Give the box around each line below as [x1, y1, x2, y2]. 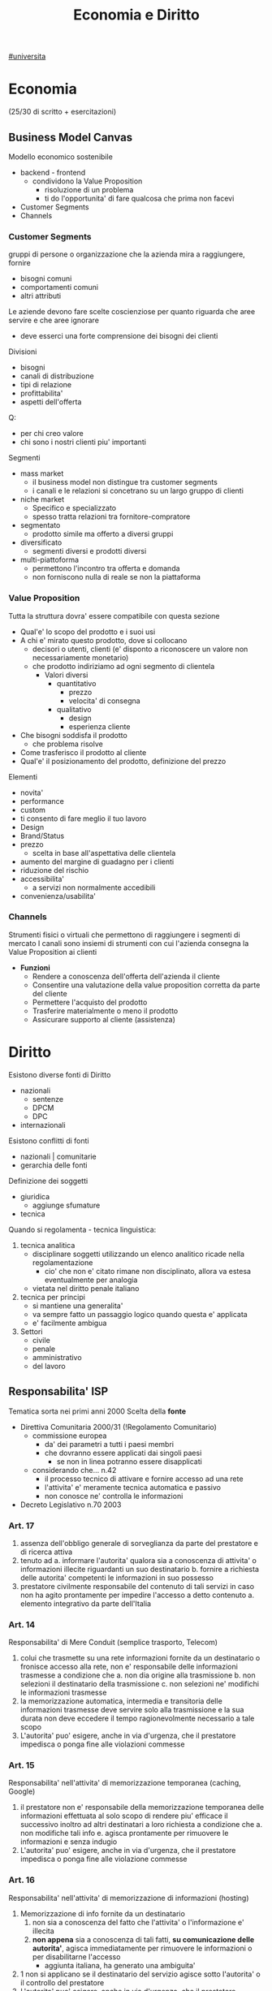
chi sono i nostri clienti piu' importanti [19, 437, 146, 447]
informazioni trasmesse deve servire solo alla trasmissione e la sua [19, 1705, 244, 1715]
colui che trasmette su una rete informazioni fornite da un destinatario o [19, 1653, 261, 1663]
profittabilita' [19, 388, 63, 399]
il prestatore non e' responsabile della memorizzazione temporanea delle [19, 1803, 265, 1812]
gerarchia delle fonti [19, 1160, 88, 1170]
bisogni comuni [19, 274, 72, 283]
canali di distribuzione [19, 371, 95, 381]
